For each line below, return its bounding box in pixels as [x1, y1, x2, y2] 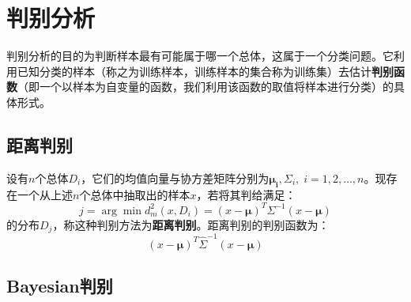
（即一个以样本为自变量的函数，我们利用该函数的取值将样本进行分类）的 [17, 78, 394, 95]
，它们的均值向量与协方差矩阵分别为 [81, 169, 270, 186]
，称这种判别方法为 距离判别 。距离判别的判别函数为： [52, 216, 330, 232]
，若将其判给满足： [196, 186, 296, 202]
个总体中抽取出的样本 [79, 186, 190, 202]
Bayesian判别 [6, 274, 113, 298]
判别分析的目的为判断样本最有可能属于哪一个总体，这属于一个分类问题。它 [6, 47, 394, 64]
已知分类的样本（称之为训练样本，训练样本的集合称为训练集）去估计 [17, 62, 371, 79]
